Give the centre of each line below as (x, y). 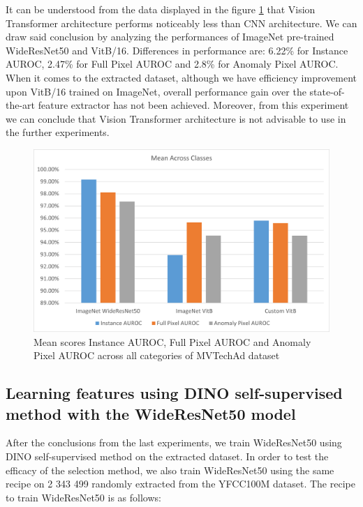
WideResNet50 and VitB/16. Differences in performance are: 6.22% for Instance (177, 50)
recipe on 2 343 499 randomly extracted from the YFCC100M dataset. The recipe (180, 484)
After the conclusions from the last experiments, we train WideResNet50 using (174, 442)
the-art (21, 105)
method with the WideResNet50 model (151, 413)
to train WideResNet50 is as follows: (83, 497)
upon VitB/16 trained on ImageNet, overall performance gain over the (156, 91)
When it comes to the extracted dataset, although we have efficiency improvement (181, 77)
